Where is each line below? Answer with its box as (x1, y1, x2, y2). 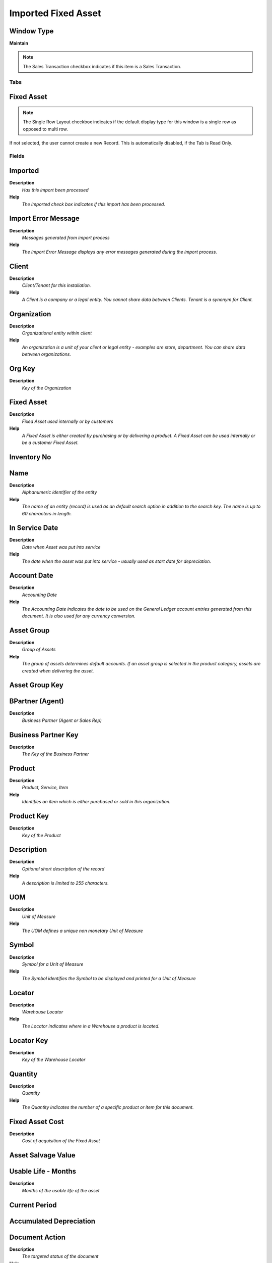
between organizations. (22, 351, 72, 357)
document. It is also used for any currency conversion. (22, 613, 136, 619)
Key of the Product (22, 832, 61, 838)
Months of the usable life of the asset (22, 1187, 100, 1193)
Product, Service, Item (22, 785, 69, 791)
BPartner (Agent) (9, 697, 64, 706)
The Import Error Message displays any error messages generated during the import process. (22, 249, 218, 255)
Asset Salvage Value (9, 1151, 76, 1159)
